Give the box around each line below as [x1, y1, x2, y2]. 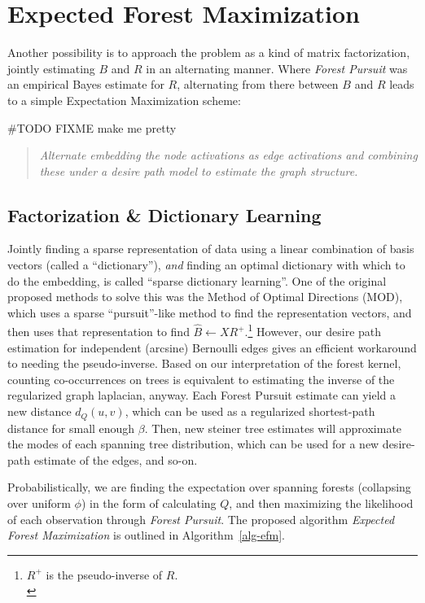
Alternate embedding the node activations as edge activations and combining [39, 146, 418, 164]
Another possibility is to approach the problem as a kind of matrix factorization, [7, 44, 410, 61]
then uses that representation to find [7, 323, 190, 340]
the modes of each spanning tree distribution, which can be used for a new [7, 435, 379, 452]
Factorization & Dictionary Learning [7, 202, 322, 227]
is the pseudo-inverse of [46, 566, 163, 583]
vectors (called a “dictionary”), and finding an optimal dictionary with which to [7, 256, 405, 273]
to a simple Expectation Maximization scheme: [7, 91, 241, 108]
